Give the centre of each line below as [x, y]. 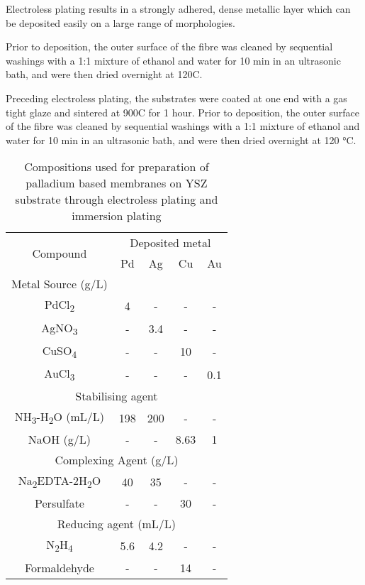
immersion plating [117, 216]
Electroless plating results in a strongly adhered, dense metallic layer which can [178, 9]
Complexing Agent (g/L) [117, 460]
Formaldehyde [59, 567]
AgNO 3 [60, 328]
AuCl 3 [60, 374]
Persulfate [60, 503]
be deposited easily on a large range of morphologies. [120, 22]
